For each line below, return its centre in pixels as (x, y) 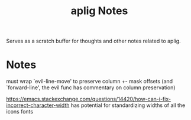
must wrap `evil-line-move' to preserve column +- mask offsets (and (90, 82)
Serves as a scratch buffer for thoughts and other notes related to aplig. (94, 41)
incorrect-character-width (38, 105)
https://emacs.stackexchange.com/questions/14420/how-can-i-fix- (89, 99)
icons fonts (20, 112)
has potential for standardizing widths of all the (128, 105)
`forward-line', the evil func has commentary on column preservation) (91, 87)
